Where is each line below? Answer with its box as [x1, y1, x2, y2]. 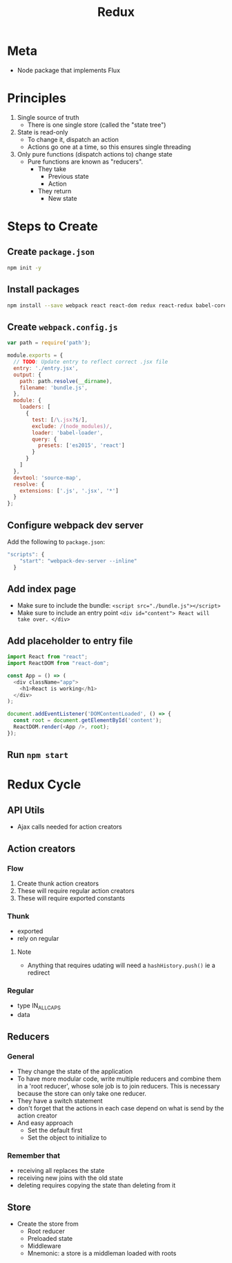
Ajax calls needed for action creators [17, 822, 122, 831]
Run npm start [7, 749, 69, 761]
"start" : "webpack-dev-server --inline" [19, 557, 137, 565]
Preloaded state [27, 1235, 73, 1243]
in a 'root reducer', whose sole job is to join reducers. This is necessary [17, 1081, 220, 1090]
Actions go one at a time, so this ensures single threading [27, 143, 191, 151]
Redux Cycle [7, 777, 81, 793]
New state [48, 194, 77, 202]
